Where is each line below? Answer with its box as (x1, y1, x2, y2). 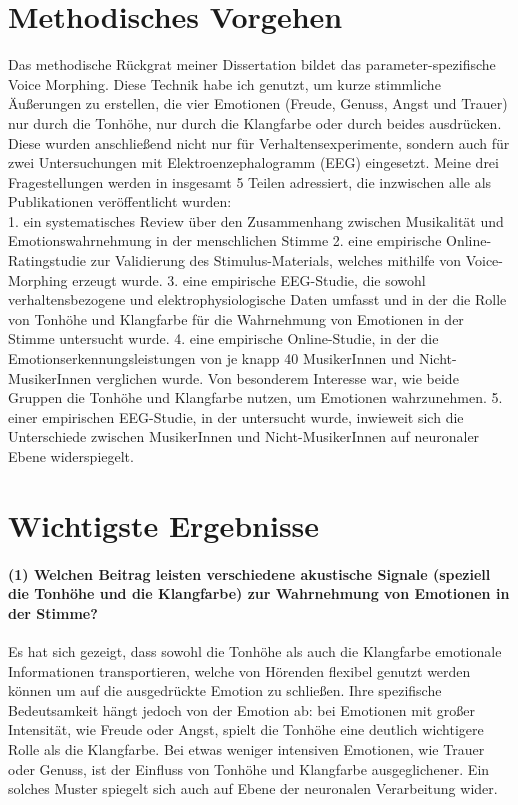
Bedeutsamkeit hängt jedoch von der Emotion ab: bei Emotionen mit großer (8, 699, 476, 720)
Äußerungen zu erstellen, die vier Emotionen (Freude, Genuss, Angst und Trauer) (8, 93, 508, 114)
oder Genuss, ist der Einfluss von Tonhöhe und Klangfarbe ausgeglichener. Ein (8, 758, 490, 779)
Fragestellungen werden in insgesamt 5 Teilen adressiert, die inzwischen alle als (8, 171, 492, 192)
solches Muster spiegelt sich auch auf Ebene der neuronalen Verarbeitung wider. (8, 778, 498, 799)
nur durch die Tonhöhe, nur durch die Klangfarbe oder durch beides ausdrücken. (8, 112, 502, 133)
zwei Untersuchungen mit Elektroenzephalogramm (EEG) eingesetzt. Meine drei (8, 152, 499, 173)
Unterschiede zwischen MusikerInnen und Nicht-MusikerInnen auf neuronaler (8, 426, 480, 447)
